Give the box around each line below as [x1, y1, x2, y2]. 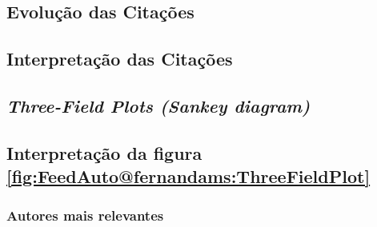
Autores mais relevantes [6, 205, 164, 225]
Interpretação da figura [6, 140, 203, 165]
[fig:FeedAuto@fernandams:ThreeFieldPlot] [6, 164, 371, 189]
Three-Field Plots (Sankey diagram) [6, 93, 311, 117]
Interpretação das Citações [6, 46, 233, 71]
